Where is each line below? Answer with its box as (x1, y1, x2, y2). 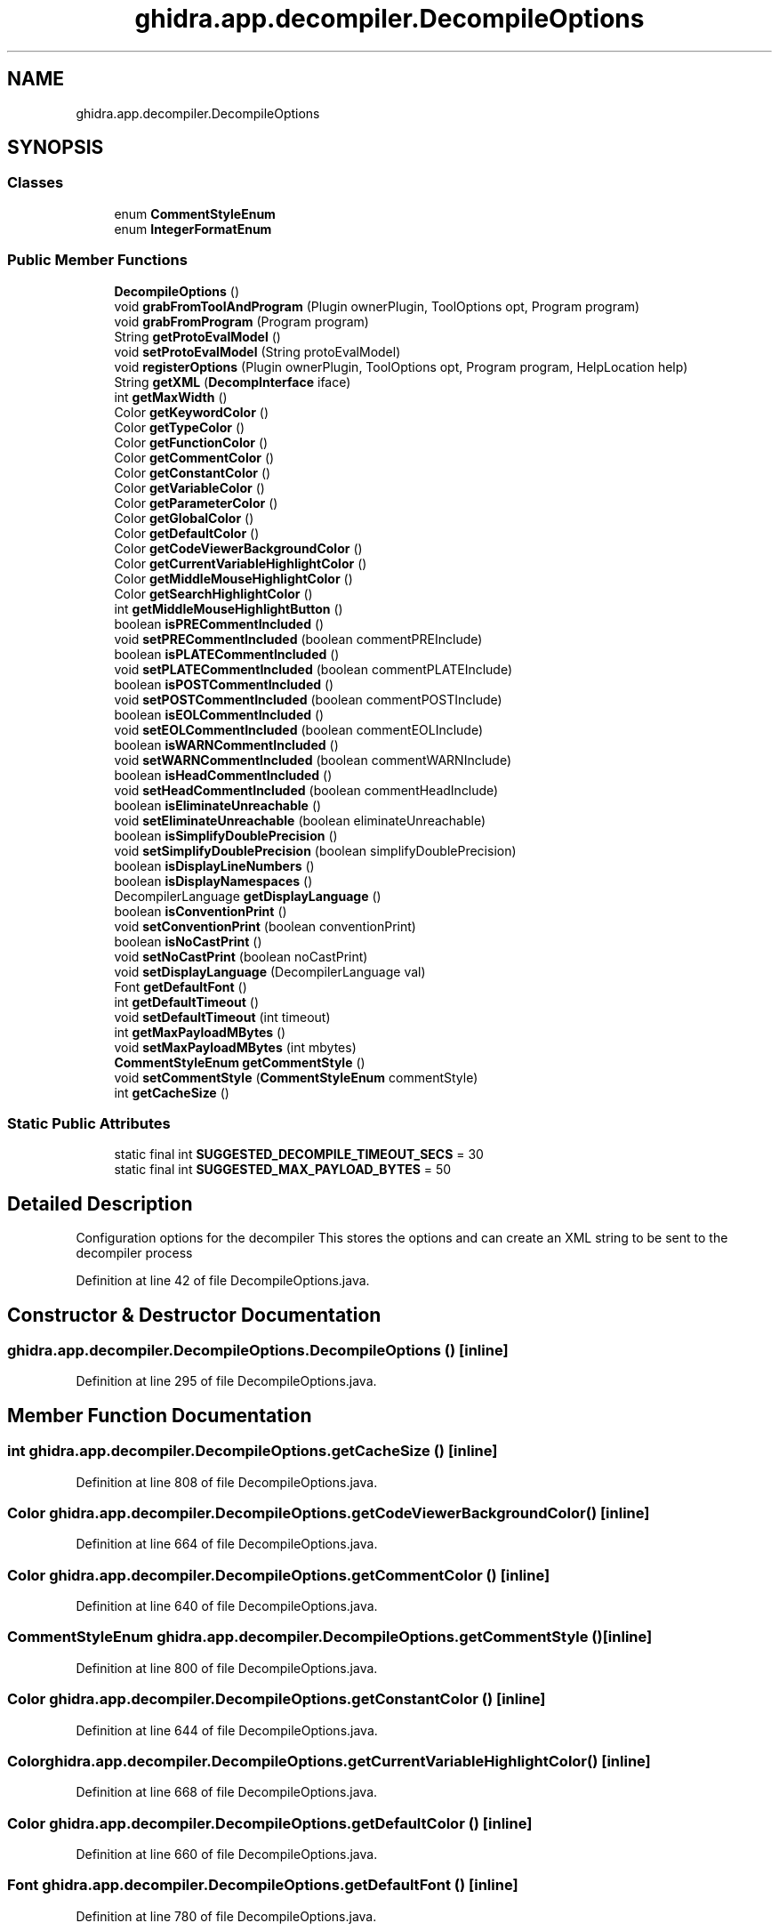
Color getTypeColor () (114, 419, 245, 435)
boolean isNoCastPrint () (114, 933, 262, 949)
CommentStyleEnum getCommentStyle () (114, 1054, 365, 1070)
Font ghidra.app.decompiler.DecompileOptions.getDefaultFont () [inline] (7, 1876, 518, 1895)
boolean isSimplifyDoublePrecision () (114, 827, 338, 843)
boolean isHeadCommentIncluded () (114, 767, 333, 783)
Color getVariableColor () (114, 479, 265, 495)
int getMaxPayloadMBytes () (114, 1024, 286, 1040)
